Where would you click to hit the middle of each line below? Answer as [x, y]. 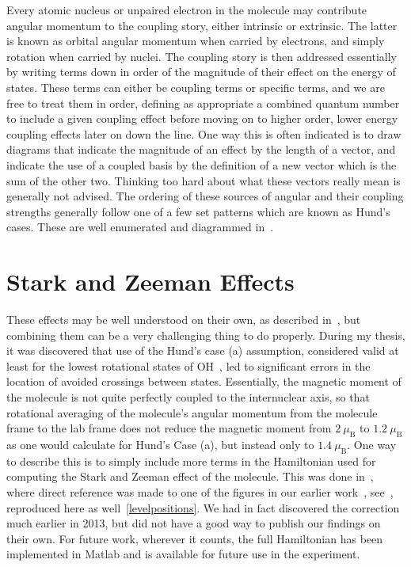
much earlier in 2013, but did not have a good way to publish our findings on [194, 523]
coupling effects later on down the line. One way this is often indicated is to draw [204, 133]
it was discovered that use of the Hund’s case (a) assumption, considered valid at [203, 350]
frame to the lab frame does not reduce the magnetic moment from [169, 428]
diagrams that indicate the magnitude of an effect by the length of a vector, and [201, 149]
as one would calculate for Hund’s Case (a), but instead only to [160, 444]
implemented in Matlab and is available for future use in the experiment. [183, 554]
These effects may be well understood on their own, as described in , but [184, 320]
